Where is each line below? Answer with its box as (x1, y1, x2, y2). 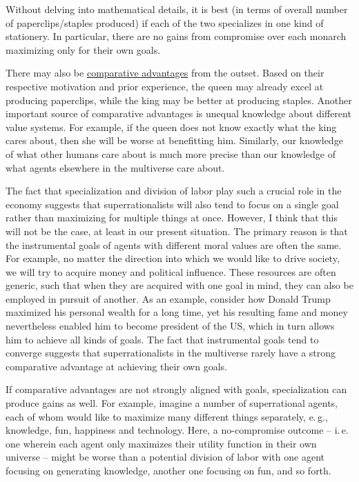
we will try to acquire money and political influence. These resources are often (6, 264, 336, 279)
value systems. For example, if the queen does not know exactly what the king (6, 119, 337, 134)
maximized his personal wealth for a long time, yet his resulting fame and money (6, 305, 348, 319)
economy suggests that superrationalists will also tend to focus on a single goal (6, 197, 339, 211)
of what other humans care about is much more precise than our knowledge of (6, 146, 336, 161)
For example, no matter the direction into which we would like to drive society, (6, 251, 340, 265)
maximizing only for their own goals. (6, 42, 161, 57)
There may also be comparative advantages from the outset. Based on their (6, 66, 324, 80)
